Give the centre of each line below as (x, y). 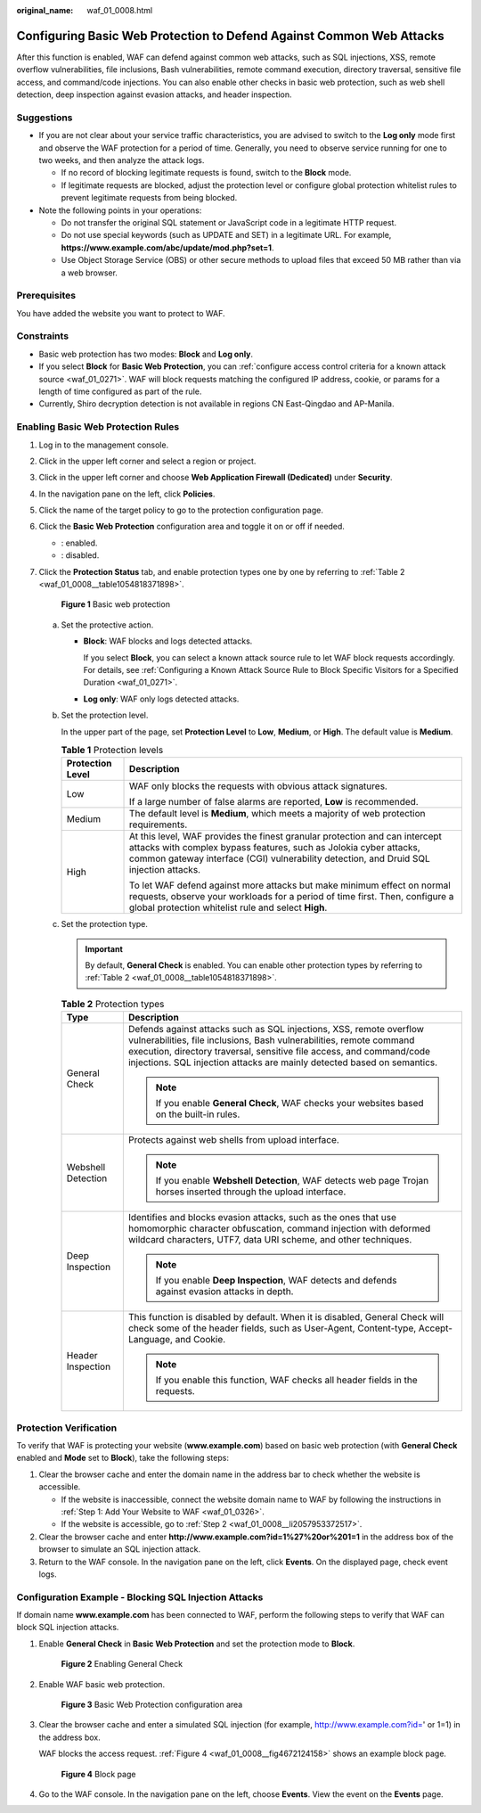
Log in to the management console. (104, 445)
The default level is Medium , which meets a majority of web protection (278, 814)
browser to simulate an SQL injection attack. (119, 1549)
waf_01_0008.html (120, 10)
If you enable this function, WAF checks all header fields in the (286, 1380)
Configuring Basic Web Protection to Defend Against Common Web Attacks (230, 36)
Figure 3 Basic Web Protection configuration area (152, 1704)
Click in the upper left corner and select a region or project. (147, 461)
